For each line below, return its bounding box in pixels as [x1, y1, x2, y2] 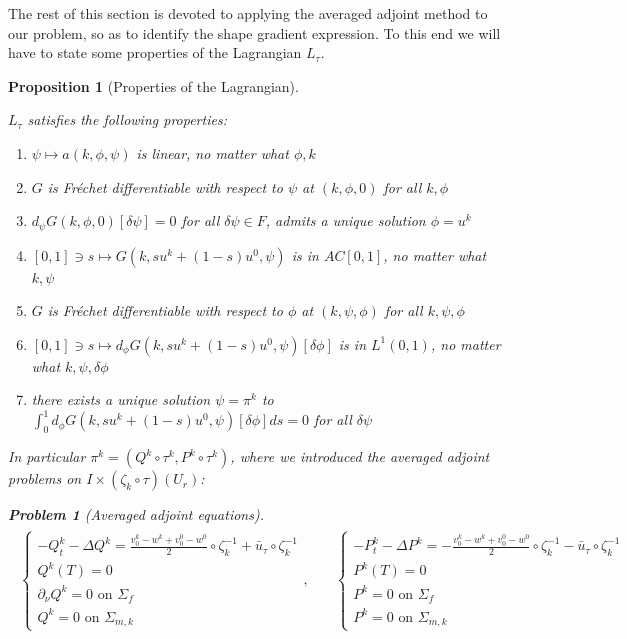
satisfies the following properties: [27, 109, 227, 130]
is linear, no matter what [136, 142, 289, 163]
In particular [8, 446, 86, 467]
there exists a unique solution [31, 389, 211, 410]
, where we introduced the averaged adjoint [230, 446, 490, 467]
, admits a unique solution [265, 210, 426, 231]
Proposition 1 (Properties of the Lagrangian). [8, 75, 299, 96]
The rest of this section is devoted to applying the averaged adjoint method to [8, 3, 488, 23]
